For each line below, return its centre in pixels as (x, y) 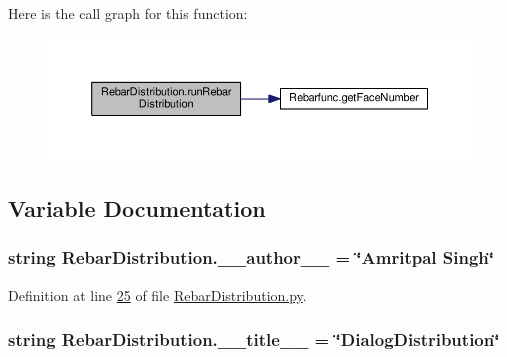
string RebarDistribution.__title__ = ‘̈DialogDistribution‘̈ (254, 339)
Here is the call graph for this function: (128, 13)
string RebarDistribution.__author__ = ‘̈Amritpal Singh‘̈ (251, 257)
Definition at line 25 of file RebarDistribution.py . (157, 294)
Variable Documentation (137, 208)
